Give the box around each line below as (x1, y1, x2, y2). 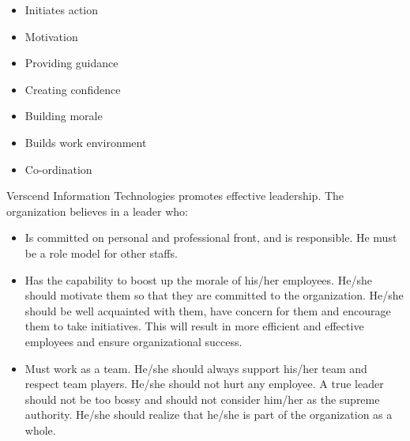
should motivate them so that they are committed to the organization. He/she (24, 287, 404, 303)
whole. (24, 421, 56, 438)
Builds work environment (24, 134, 147, 150)
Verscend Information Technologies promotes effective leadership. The (6, 187, 344, 204)
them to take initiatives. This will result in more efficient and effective (24, 318, 364, 334)
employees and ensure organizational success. (24, 333, 243, 349)
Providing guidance (24, 55, 118, 71)
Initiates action (24, 2, 99, 17)
